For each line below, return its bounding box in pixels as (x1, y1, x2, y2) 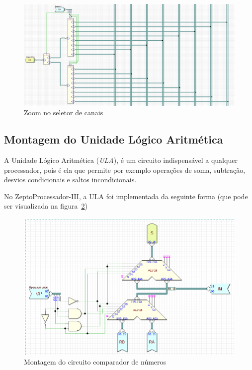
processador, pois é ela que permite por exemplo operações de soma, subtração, (4, 164, 246, 175)
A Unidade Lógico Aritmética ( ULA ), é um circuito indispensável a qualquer (4, 154, 238, 165)
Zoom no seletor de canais (24, 107, 103, 118)
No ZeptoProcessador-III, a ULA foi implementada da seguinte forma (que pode (4, 191, 248, 201)
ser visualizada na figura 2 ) (4, 201, 87, 211)
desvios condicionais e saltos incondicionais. (4, 174, 137, 185)
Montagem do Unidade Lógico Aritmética (4, 132, 223, 147)
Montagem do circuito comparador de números (24, 357, 167, 367)
